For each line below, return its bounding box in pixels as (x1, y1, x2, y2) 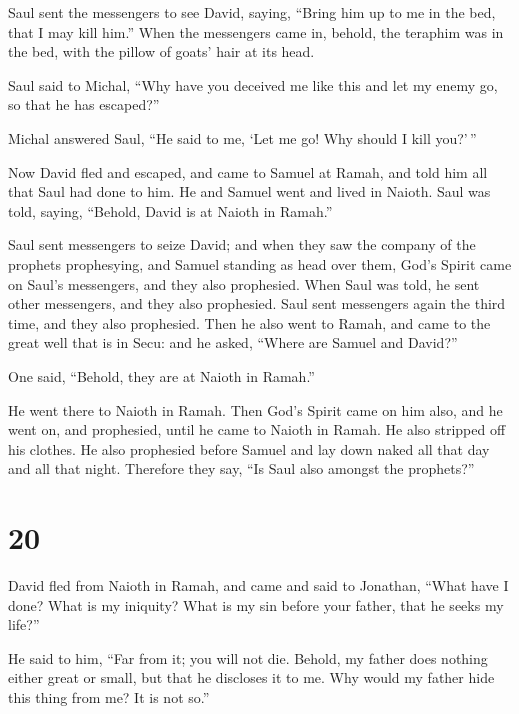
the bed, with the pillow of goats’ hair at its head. (8, 41, 315, 62)
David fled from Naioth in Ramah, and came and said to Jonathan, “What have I (8, 575, 509, 595)
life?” (8, 614, 40, 635)
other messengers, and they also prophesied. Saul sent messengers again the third (8, 293, 506, 314)
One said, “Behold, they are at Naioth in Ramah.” (8, 365, 315, 386)
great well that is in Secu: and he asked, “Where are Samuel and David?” (8, 332, 458, 353)
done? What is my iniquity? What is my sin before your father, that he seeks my (8, 594, 504, 615)
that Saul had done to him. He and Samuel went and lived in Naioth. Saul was (8, 181, 491, 202)
